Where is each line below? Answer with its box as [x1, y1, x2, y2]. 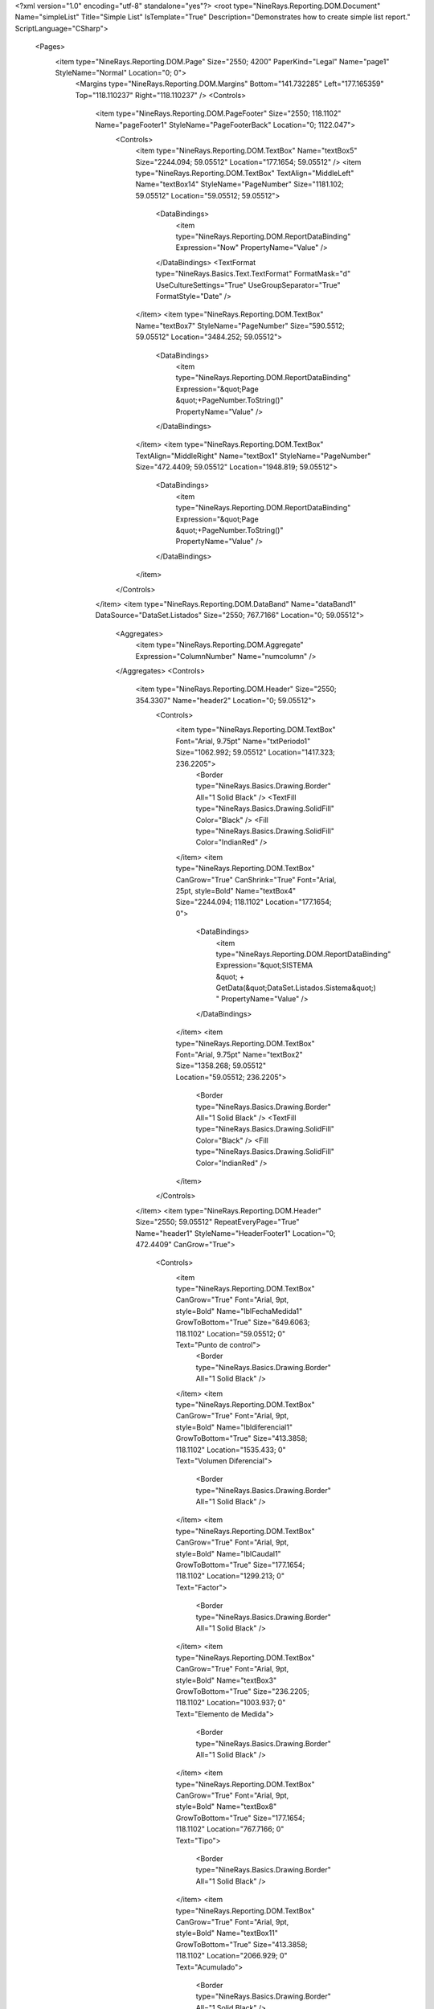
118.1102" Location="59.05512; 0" [175, 1328, 286, 1338]
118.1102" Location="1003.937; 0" [175, 1698, 286, 1708]
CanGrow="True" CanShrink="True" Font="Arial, [175, 874, 337, 884]
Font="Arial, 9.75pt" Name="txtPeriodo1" [175, 736, 311, 746]
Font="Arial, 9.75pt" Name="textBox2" [175, 1050, 303, 1060]
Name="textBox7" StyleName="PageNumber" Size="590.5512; [135, 321, 345, 330]
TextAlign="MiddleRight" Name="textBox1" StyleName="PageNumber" [135, 451, 371, 460]
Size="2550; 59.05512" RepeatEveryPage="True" [135, 1217, 300, 1227]
